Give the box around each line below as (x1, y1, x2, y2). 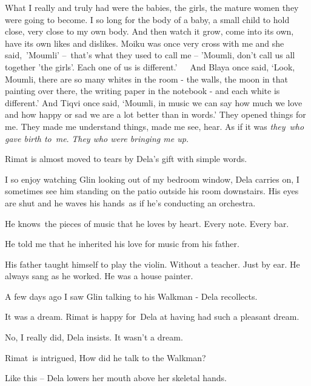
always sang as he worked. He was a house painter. (5, 269, 193, 282)
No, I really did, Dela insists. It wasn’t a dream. (5, 331, 183, 344)
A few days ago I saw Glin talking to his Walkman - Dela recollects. (5, 289, 258, 302)
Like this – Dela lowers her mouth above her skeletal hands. (5, 371, 227, 384)
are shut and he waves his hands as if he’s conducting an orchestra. (5, 196, 256, 209)
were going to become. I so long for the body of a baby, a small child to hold (5, 13, 290, 25)
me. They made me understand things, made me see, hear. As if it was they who (5, 120, 304, 132)
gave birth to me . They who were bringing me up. (5, 132, 189, 144)
